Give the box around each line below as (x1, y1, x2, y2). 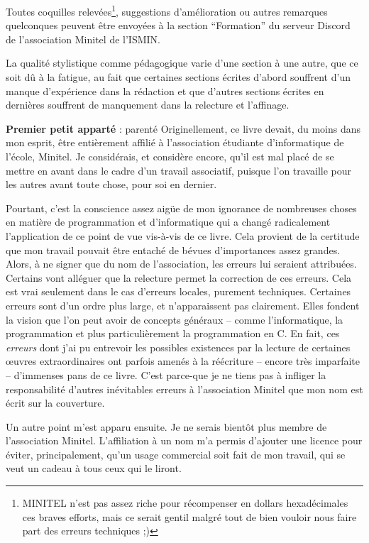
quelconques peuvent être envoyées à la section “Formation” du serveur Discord (6, 18, 351, 33)
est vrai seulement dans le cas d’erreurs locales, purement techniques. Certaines (6, 284, 351, 299)
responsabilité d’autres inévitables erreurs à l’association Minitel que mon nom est (6, 381, 363, 396)
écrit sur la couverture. (6, 395, 105, 410)
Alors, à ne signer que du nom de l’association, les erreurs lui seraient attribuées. (6, 256, 357, 271)
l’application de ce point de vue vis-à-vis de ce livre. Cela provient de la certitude (6, 228, 360, 243)
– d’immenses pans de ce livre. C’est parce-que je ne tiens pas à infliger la (6, 367, 326, 382)
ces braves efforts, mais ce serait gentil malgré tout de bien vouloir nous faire (22, 509, 357, 524)
